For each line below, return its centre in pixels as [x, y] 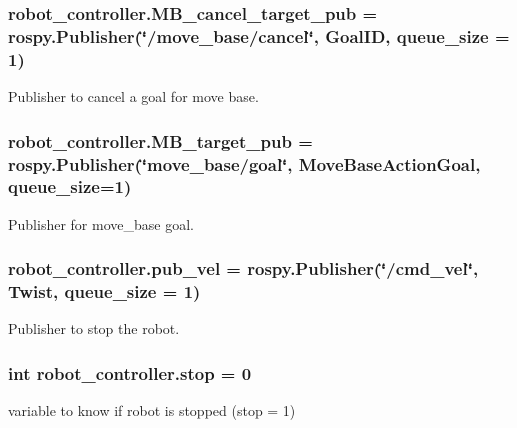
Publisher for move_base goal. [101, 223]
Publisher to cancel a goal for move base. [133, 96]
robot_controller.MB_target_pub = [160, 140]
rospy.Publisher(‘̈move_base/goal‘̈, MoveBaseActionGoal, [244, 163]
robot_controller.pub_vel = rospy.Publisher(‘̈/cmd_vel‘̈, [243, 268]
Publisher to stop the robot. [94, 328]
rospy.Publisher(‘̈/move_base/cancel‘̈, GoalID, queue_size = [259, 35]
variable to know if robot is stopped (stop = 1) [152, 410]
